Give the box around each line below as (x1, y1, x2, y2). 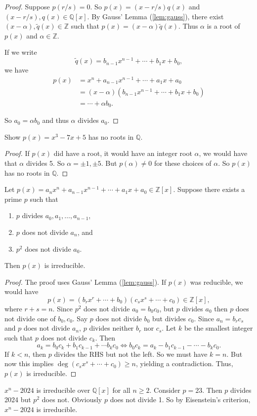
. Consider (149, 384, 180, 395)
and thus (42, 115, 69, 125)
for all (112, 384, 130, 395)
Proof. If (4, 148, 30, 158)
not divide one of (4, 313, 56, 323)
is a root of (207, 21, 240, 31)
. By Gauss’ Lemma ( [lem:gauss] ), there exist (87, 11, 224, 21)
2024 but (4, 394, 31, 405)
